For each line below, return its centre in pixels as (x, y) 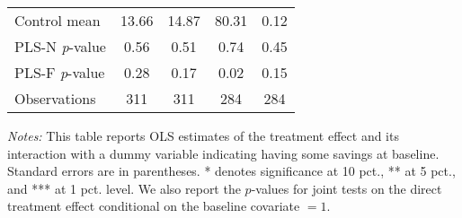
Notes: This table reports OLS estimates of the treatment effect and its (203, 135)
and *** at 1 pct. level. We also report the (124, 188)
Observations (55, 98)
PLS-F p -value (60, 72)
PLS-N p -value (60, 46)
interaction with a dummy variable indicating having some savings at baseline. (223, 153)
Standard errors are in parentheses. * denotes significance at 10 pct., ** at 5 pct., (231, 171)
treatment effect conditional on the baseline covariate (154, 206)
